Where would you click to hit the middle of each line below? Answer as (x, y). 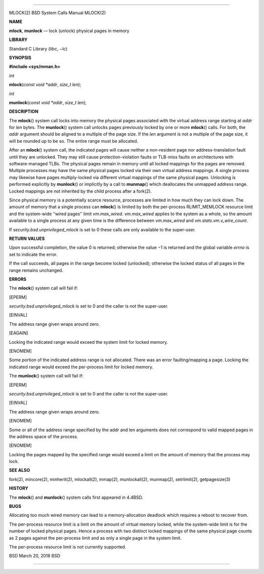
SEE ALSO (20, 470)
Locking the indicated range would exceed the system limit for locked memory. (88, 342)
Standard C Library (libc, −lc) (38, 48)
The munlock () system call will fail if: (46, 376)
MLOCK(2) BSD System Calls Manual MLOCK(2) (57, 13)
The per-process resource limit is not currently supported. (68, 547)
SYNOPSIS (20, 57)
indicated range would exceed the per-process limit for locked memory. (81, 367)
